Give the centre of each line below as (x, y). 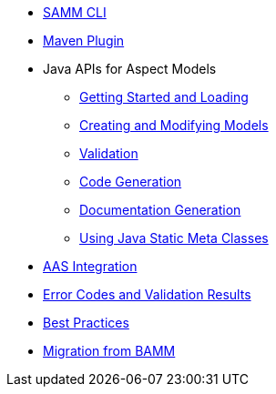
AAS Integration (90, 266)
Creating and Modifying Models (174, 125)
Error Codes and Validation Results (147, 294)
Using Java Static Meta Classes (174, 238)
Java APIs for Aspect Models (130, 69)
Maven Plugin (84, 40)
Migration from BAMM (109, 351)
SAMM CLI (75, 12)
